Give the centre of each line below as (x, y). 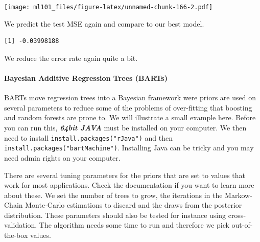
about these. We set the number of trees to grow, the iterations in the (113, 195)
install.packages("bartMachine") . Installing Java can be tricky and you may (129, 148)
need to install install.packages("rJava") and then (88, 137)
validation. (21, 225)
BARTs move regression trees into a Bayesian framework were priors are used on (130, 97)
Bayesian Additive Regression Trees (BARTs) (86, 78)
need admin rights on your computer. (62, 157)
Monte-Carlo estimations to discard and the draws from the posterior (134, 205)
